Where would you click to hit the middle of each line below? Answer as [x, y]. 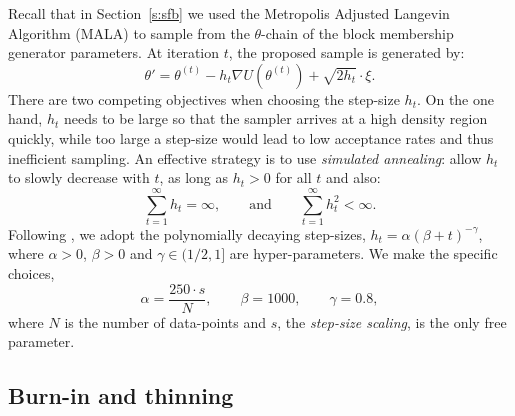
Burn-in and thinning [121, 395]
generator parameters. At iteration [114, 52]
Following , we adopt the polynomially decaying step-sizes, [187, 233]
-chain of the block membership [357, 32]
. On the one [455, 98]
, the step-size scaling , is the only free [392, 321]
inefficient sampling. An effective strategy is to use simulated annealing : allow [245, 157]
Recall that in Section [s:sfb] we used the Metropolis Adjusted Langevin [229, 13]
